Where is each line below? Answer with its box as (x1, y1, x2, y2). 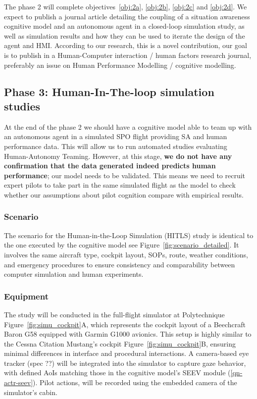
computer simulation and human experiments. (4, 269, 144, 279)
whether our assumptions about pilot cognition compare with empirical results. (4, 189, 244, 199)
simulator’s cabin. (4, 387, 57, 397)
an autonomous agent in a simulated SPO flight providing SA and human (4, 131, 227, 142)
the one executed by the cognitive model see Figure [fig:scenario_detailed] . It (4, 240, 239, 250)
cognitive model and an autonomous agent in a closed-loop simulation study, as (4, 21, 245, 31)
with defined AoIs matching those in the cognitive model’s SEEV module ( (4, 367, 231, 378)
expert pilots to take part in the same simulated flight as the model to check (4, 180, 236, 190)
